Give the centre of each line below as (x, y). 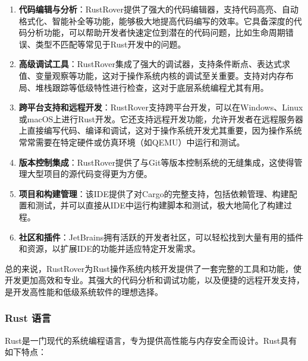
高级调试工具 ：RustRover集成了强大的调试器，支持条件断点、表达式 (150, 64)
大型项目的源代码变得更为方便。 (89, 174)
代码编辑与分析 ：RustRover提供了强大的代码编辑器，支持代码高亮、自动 (159, 9)
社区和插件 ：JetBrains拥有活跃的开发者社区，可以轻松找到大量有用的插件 (161, 237)
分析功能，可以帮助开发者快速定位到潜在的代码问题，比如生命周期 (156, 32)
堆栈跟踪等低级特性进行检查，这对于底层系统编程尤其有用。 (152, 87)
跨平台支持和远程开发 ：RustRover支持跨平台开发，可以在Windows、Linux (161, 107)
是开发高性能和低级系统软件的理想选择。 (84, 291)
